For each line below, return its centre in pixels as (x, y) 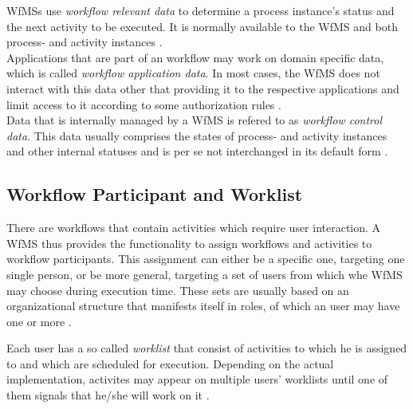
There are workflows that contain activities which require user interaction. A (194, 228)
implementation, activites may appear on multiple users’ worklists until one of (197, 379)
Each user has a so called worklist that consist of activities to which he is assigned (207, 348)
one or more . (39, 321)
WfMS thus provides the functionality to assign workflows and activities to (189, 243)
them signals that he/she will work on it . (108, 395)
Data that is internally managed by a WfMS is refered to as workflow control (194, 120)
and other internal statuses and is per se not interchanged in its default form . (197, 151)
